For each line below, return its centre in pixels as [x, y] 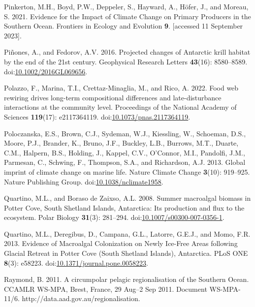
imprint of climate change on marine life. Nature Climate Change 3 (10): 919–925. [127, 171]
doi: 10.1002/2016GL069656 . [46, 71]
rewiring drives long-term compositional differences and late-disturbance [113, 97]
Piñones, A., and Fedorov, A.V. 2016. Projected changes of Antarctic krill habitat [127, 52]
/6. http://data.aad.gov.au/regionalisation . [76, 298]
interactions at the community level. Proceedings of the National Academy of [120, 107]
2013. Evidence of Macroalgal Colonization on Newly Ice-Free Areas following [121, 243]
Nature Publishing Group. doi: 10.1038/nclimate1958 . [84, 181]
